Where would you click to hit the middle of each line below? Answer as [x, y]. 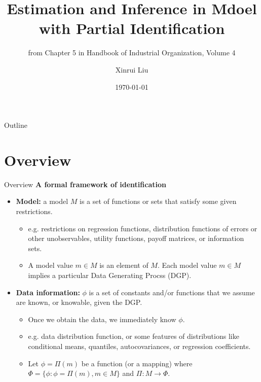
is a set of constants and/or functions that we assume [172, 292]
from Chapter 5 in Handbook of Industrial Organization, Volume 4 [132, 53]
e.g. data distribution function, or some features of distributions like [134, 336]
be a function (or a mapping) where [137, 363]
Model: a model [42, 201]
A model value [50, 265]
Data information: [48, 292]
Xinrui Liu [132, 69]
